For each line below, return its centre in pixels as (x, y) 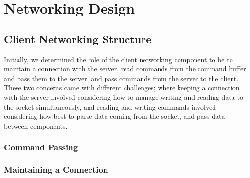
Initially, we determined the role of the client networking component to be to (118, 59)
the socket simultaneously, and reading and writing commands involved (110, 106)
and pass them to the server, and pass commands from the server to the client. (121, 78)
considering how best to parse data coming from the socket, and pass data (115, 116)
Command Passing (41, 147)
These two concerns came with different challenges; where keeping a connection (122, 88)
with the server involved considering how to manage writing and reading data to (124, 97)
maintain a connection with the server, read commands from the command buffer (125, 69)
